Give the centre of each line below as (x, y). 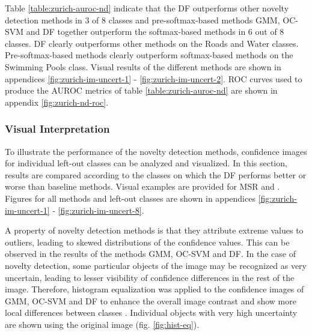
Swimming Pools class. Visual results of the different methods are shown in (143, 66)
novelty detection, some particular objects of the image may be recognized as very (156, 265)
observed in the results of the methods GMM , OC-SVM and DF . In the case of (150, 254)
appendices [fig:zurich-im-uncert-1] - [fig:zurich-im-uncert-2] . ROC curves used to (154, 78)
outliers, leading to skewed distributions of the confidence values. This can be (147, 242)
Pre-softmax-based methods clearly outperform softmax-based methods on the (149, 55)
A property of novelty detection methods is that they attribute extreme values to (154, 230)
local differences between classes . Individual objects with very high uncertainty (151, 312)
